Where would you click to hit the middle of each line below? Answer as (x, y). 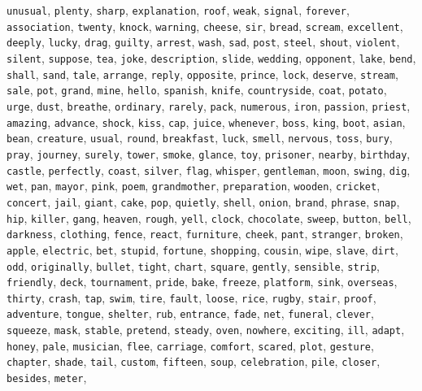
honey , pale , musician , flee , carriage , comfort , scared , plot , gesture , (190, 345)
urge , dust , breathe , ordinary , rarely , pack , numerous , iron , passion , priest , (209, 105)
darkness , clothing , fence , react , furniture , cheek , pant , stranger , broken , (205, 234)
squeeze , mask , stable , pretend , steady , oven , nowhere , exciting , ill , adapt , (206, 330)
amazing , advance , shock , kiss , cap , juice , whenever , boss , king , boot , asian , (206, 122)
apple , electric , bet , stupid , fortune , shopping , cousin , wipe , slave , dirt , (202, 249)
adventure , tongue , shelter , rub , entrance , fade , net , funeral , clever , (190, 313)
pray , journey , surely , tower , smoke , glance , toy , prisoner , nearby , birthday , (209, 153)
